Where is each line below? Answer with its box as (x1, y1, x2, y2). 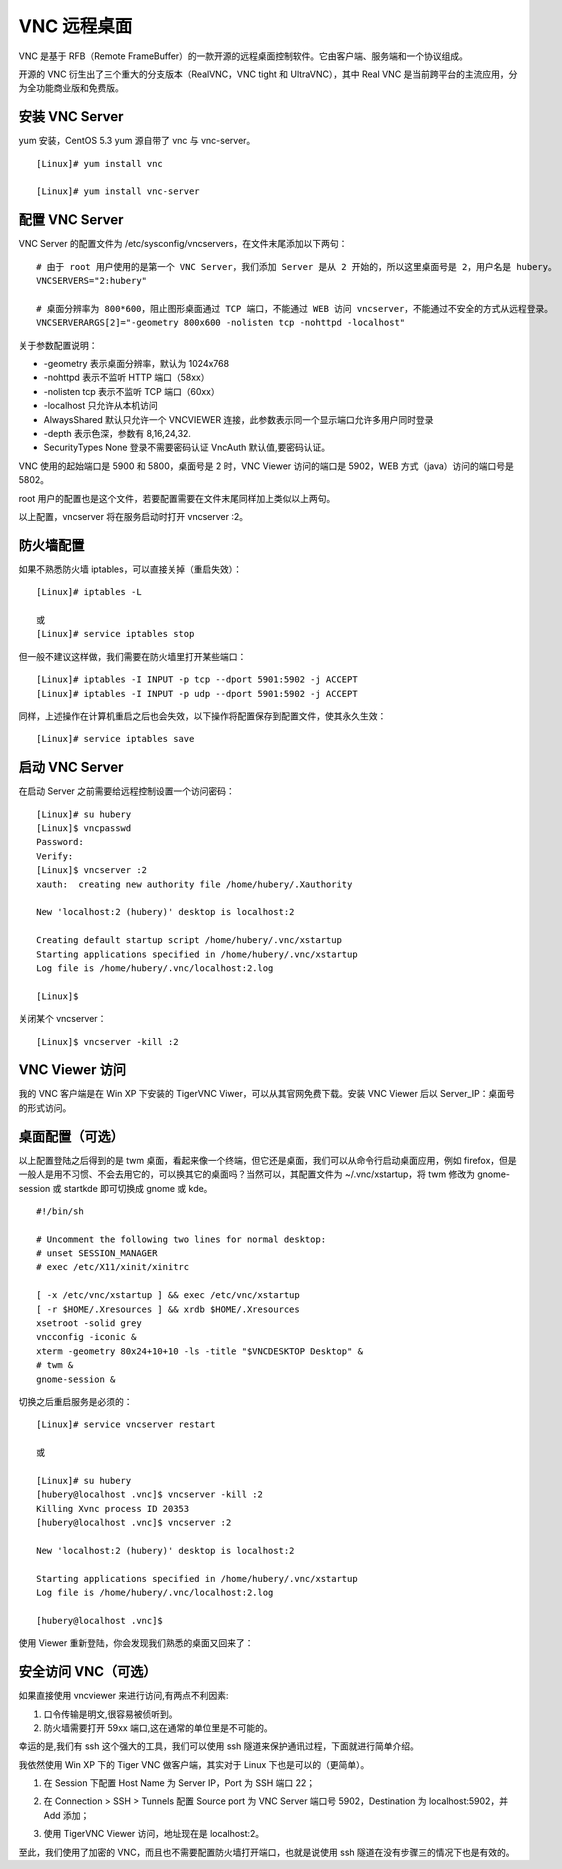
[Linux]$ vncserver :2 (36, 865, 148, 876)
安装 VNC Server (18, 108, 124, 125)
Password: (36, 836, 84, 848)
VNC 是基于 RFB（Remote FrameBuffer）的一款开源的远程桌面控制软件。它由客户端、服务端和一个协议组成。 (18, 50, 469, 62)
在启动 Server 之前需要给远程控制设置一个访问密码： (18, 785, 235, 797)
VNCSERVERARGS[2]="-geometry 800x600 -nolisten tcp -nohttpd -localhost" (36, 317, 406, 329)
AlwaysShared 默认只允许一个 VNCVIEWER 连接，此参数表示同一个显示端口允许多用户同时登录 (43, 413, 434, 425)
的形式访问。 (18, 1101, 72, 1114)
